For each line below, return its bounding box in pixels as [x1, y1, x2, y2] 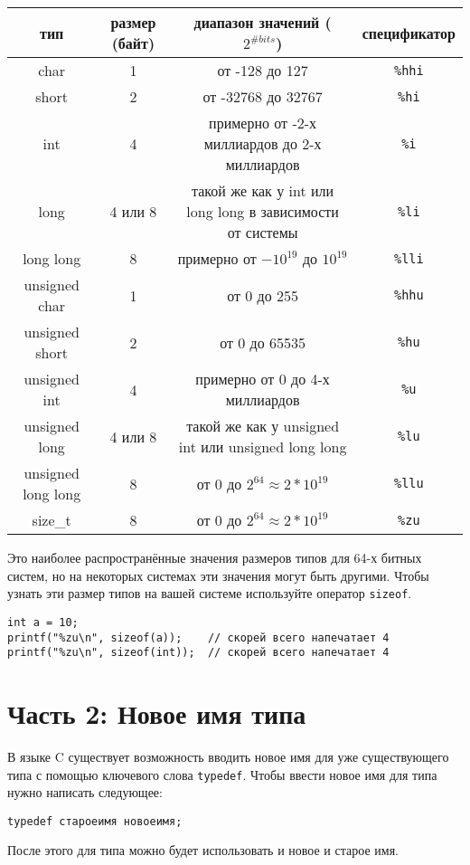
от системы [227, 222, 298, 242]
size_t [32, 509, 71, 530]
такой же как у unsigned [186, 415, 340, 436]
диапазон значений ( [193, 12, 332, 33]
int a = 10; [7, 615, 79, 629]
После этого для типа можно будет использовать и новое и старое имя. [7, 841, 399, 860]
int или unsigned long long [178, 436, 347, 457]
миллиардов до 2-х [203, 133, 322, 154]
